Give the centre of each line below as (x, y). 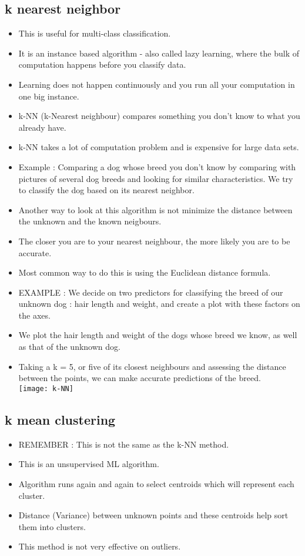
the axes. (34, 315)
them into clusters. (52, 526)
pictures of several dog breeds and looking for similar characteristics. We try (156, 178)
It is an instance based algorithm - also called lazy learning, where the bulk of (159, 53)
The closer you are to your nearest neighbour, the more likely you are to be (154, 241)
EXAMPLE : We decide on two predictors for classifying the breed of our (151, 292)
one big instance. (49, 96)
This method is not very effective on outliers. (100, 546)
